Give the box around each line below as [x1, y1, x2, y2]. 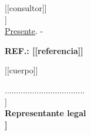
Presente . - [5, 25, 43, 37]
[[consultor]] [5, 2, 47, 14]
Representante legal [5, 107, 86, 119]
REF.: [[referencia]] [5, 44, 83, 56]
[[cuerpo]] [5, 64, 38, 76]
